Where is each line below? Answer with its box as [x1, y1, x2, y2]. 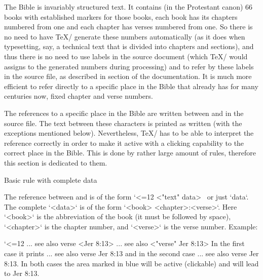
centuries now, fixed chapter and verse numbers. [4, 91, 153, 101]
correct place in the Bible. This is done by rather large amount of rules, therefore [4, 147, 256, 158]
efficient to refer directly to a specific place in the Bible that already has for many [4, 81, 258, 91]
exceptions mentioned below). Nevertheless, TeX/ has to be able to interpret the [4, 128, 254, 138]
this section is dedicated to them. [4, 157, 107, 168]
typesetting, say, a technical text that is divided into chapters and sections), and [4, 41, 254, 52]
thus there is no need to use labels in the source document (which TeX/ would [4, 51, 248, 61]
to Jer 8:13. [4, 268, 40, 278]
